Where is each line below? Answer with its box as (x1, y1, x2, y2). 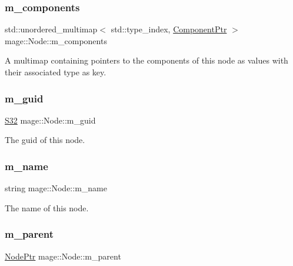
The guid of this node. (5, 134, 85, 146)
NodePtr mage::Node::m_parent (5, 250, 121, 262)
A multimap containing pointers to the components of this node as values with (5, 54, 288, 66)
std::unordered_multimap (5, 23, 98, 35)
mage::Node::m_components (5, 34, 107, 46)
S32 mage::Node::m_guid (5, 114, 96, 126)
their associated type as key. (5, 66, 106, 78)
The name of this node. (5, 201, 89, 214)
